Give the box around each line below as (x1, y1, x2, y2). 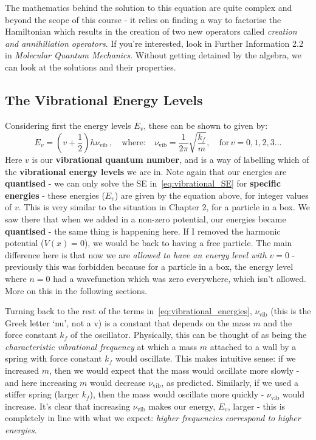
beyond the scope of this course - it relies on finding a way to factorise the (5, 13, 281, 26)
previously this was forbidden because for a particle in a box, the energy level (5, 260, 294, 273)
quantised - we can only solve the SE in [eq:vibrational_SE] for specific (5, 177, 281, 190)
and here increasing (5, 376, 77, 388)
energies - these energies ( (5, 188, 105, 201)
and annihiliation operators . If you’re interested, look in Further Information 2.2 (5, 36, 303, 49)
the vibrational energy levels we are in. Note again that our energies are (5, 165, 287, 177)
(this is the (270, 304, 311, 317)
